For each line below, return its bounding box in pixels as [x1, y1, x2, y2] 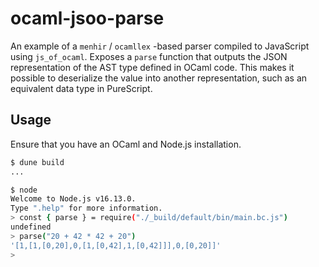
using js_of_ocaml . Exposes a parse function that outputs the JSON [10, 50, 288, 62]
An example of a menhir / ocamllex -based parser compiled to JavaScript [10, 40, 310, 52]
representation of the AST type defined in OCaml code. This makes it [10, 61, 295, 73]
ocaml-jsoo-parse [10, 7, 165, 30]
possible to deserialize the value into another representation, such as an [10, 72, 308, 84]
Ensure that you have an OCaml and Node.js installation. [10, 138, 242, 150]
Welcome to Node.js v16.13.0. [10, 194, 137, 204]
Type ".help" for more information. [10, 203, 163, 214]
